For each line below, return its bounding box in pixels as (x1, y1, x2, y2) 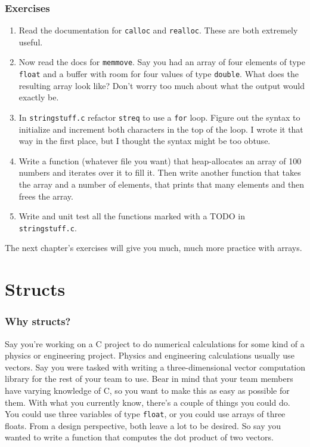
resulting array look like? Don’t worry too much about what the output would (18, 79, 305, 91)
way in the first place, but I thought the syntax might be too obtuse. (18, 134, 271, 147)
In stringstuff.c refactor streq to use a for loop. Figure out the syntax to (18, 111, 300, 123)
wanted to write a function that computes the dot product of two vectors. (5, 431, 274, 443)
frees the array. (18, 189, 73, 202)
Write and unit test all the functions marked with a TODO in (18, 210, 246, 222)
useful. (18, 35, 43, 48)
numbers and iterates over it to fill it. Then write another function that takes (18, 166, 301, 179)
